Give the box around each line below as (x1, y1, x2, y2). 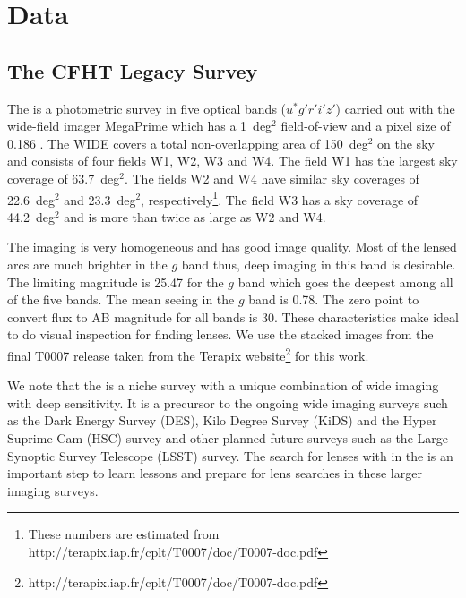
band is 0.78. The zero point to (248, 290, 419, 309)
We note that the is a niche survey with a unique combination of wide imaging (7, 376, 439, 395)
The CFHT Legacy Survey (7, 56, 258, 84)
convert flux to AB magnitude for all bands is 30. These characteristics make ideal (7, 307, 459, 326)
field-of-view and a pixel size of (280, 116, 451, 135)
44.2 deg (7, 207, 55, 226)
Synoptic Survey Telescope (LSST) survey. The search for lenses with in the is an (7, 446, 453, 465)
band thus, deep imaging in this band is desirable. (181, 254, 456, 273)
